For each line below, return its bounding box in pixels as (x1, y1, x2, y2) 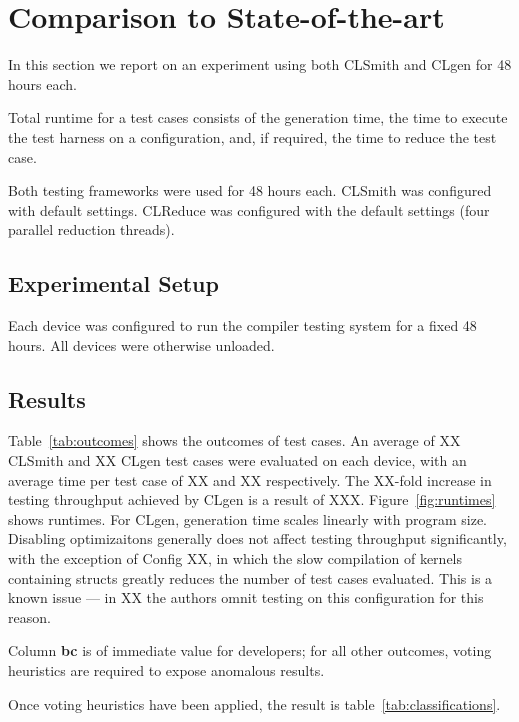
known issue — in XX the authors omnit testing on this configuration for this (8, 587, 484, 608)
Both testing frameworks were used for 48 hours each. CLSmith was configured (8, 180, 492, 201)
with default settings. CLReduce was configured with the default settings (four (8, 199, 490, 220)
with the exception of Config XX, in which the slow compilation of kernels (8, 548, 463, 569)
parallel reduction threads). (8, 219, 175, 240)
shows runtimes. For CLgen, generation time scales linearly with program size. (8, 508, 487, 529)
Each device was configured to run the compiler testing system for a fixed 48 (8, 315, 477, 336)
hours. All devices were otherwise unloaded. (8, 334, 275, 355)
